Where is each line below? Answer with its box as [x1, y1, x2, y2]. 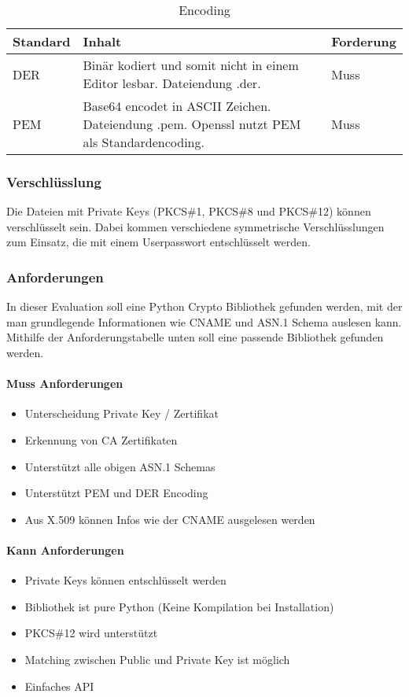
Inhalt [83, 32, 122, 50]
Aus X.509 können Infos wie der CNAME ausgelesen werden [24, 511, 315, 527]
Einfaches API [24, 677, 94, 694]
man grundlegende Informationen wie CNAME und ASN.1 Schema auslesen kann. [6, 313, 402, 330]
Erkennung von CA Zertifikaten [24, 431, 178, 448]
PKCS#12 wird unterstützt [24, 625, 158, 641]
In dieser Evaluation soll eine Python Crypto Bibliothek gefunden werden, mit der [6, 298, 403, 315]
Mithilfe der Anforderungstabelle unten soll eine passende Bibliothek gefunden [6, 329, 384, 345]
